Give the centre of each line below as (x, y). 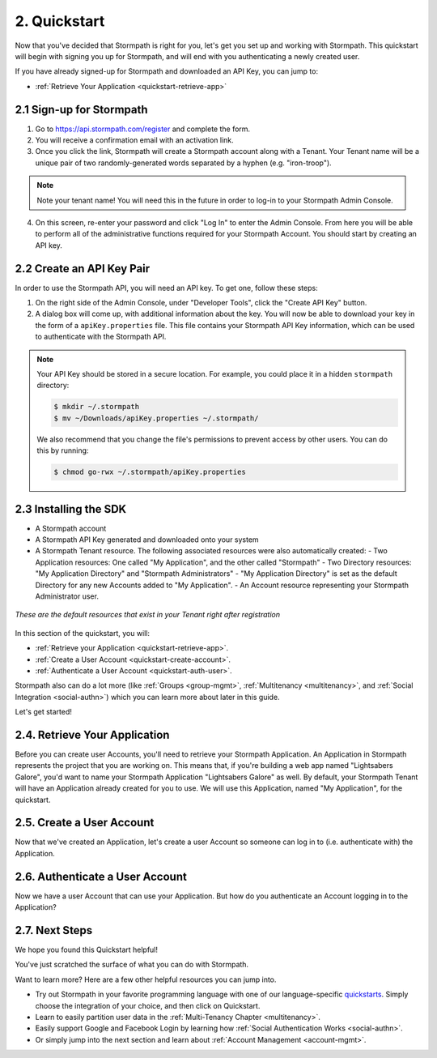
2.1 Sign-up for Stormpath (82, 109)
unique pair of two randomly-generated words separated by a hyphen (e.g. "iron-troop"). (183, 163)
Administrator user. (67, 596)
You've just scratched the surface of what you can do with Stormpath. (132, 965)
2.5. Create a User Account (85, 823)
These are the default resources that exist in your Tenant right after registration (148, 615)
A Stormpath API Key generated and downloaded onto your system (147, 540)
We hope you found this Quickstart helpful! (86, 950)
